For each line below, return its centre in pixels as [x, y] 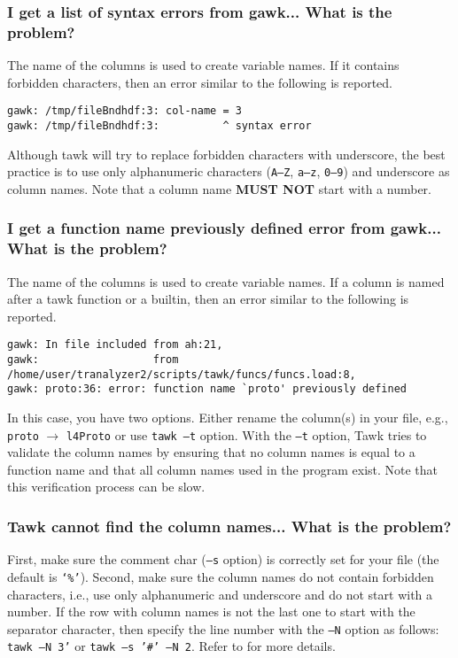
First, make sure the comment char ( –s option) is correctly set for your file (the [223, 559]
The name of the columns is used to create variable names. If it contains [203, 65]
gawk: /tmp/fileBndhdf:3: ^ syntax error [159, 125]
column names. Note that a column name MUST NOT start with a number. [219, 188]
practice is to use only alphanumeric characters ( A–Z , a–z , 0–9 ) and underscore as [229, 171]
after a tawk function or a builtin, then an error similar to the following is [208, 299]
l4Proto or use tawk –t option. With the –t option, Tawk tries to [246, 434]
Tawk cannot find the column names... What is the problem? [229, 526]
